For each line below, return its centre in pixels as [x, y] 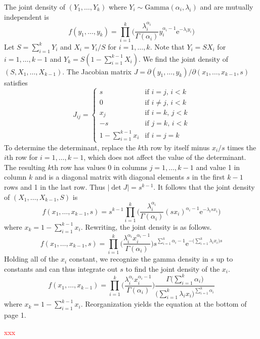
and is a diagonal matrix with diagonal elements [109, 177]
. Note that [167, 46]
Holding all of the [31, 259]
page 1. [15, 315]
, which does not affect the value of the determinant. [165, 157]
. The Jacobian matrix [97, 71]
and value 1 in [218, 167]
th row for [22, 157]
